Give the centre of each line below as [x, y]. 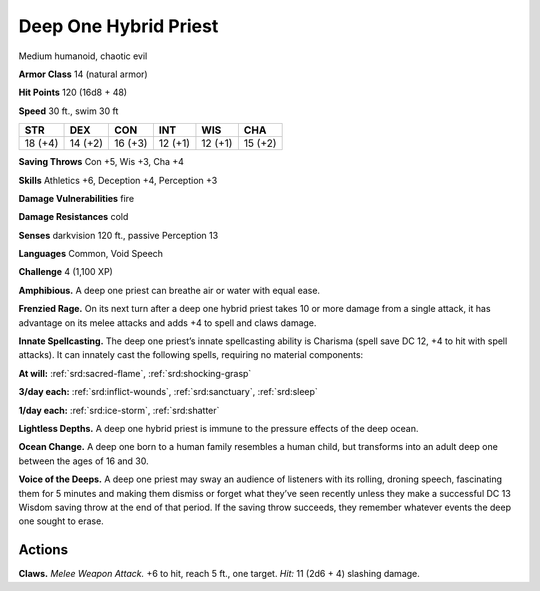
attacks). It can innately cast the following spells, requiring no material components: [191, 355]
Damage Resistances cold [73, 217]
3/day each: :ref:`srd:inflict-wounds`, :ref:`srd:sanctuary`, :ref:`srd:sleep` [168, 392]
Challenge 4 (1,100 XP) [66, 272]
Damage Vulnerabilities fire [76, 198]
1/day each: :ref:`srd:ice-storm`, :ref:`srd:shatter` [119, 410]
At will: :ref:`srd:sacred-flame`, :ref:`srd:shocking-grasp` [135, 373]
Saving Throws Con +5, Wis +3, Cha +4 [101, 162]
